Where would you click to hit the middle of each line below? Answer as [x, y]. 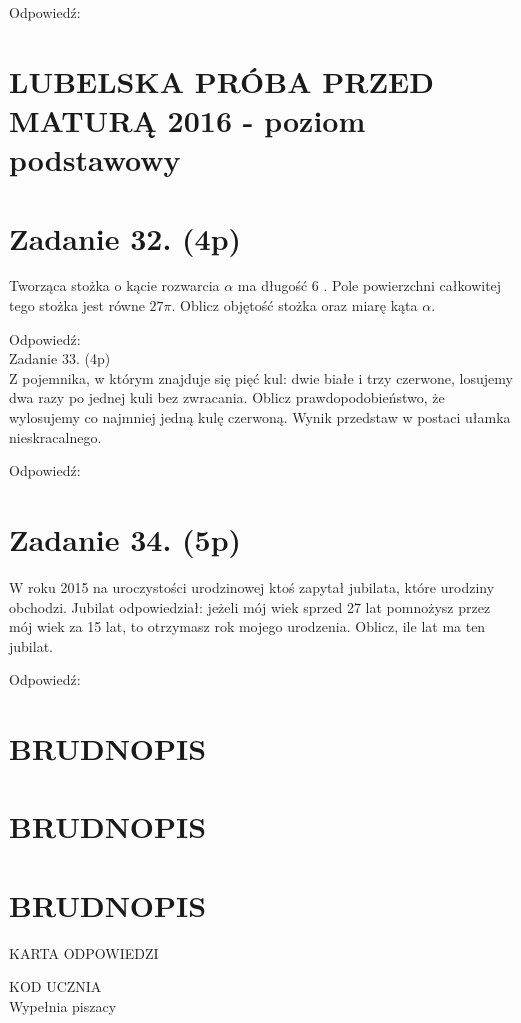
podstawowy [95, 159]
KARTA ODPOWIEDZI [84, 952]
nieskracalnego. [55, 436]
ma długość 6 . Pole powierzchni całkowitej [369, 285]
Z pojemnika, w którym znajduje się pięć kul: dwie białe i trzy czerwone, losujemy [261, 377]
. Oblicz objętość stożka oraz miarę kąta [294, 305]
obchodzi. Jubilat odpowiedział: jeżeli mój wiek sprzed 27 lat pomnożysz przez [250, 606]
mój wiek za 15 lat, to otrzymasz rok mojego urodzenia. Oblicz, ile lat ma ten [247, 626]
